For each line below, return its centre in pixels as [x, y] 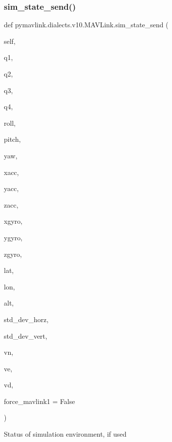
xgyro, [13, 221]
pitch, [12, 139]
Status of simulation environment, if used [65, 434]
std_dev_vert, [26, 336]
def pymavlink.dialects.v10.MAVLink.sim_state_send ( [86, 25]
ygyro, [13, 237]
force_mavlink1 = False [40, 401]
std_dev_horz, [26, 319]
